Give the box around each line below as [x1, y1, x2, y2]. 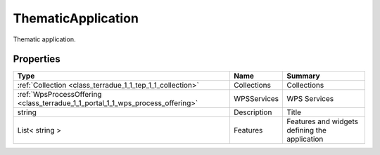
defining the [286, 126, 327, 135]
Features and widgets [286, 116, 359, 126]
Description [233, 107, 272, 117]
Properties [13, 53, 61, 65]
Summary [286, 71, 320, 81]
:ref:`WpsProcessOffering [17, 90, 102, 100]
